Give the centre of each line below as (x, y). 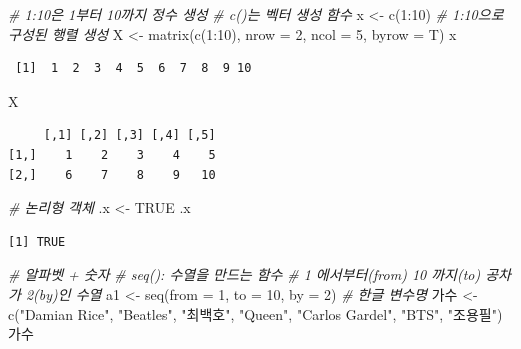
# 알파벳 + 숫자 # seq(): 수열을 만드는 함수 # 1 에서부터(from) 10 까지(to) (244, 274)
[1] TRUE (37, 241)
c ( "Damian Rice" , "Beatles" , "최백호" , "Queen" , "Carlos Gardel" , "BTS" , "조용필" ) (255, 313)
